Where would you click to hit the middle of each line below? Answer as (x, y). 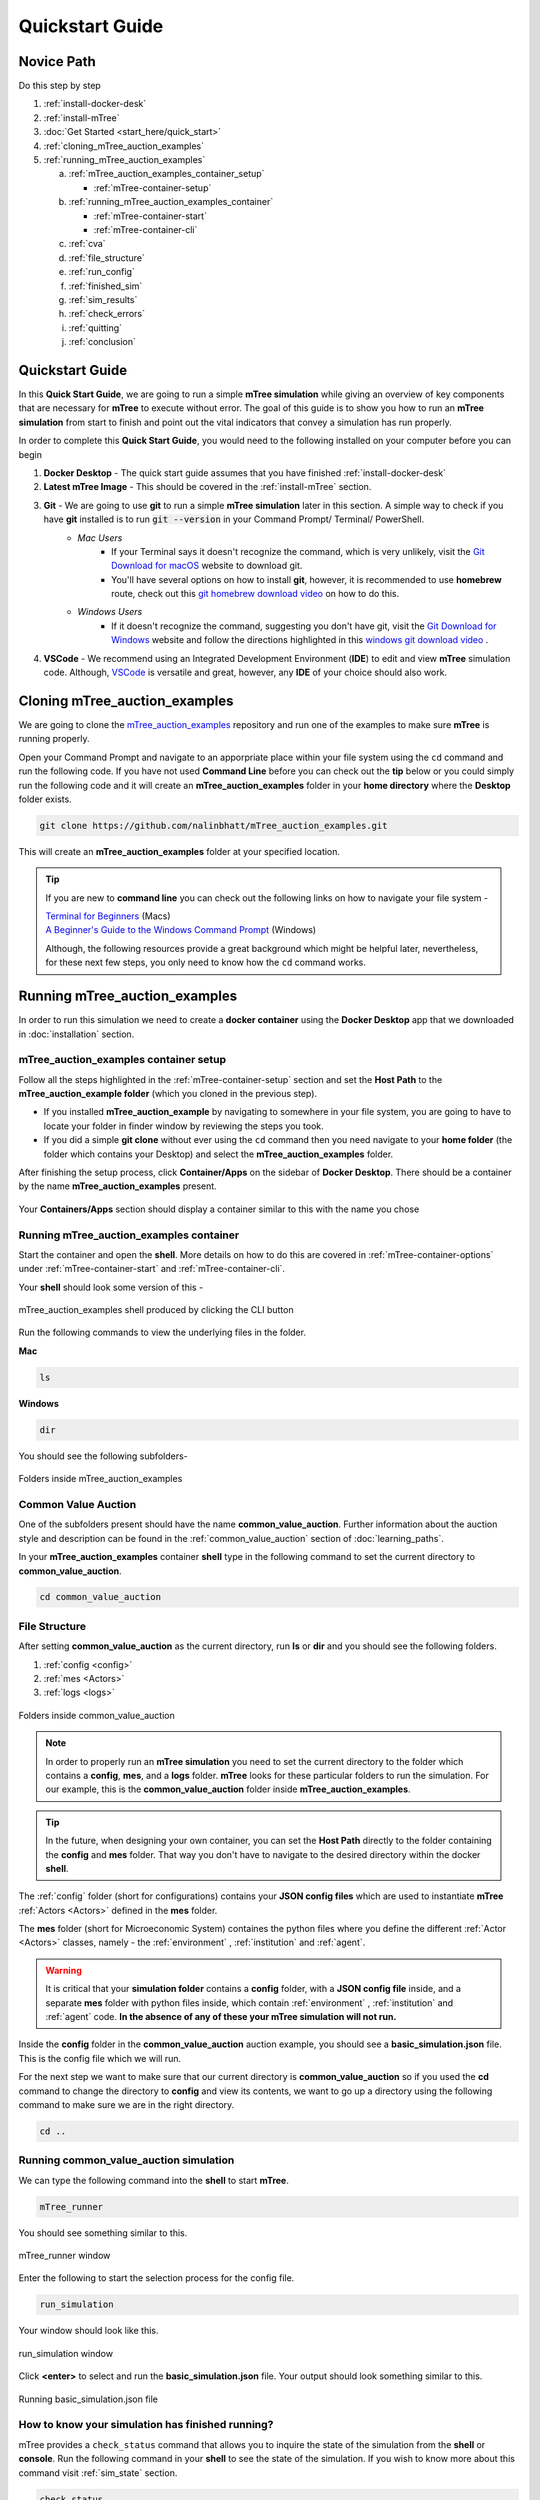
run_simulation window (66, 2353)
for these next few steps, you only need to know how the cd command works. (206, 962)
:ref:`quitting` (95, 327)
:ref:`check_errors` (106, 314)
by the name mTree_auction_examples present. (117, 1186)
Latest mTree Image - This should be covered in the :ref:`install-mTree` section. (207, 487)
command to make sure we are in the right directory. (126, 2104)
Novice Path (57, 61)
